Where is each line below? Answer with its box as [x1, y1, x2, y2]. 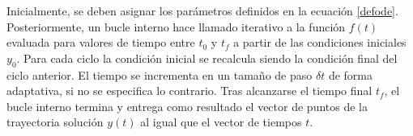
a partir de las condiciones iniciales [233, 34, 407, 51]
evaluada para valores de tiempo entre [6, 34, 195, 51]
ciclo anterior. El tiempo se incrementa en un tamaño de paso [6, 66, 313, 83]
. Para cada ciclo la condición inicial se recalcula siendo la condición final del [16, 49, 398, 66]
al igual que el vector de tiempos [140, 113, 302, 130]
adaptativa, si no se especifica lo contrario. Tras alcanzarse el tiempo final [6, 82, 373, 99]
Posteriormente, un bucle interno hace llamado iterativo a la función [6, 18, 346, 35]
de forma [328, 66, 373, 83]
